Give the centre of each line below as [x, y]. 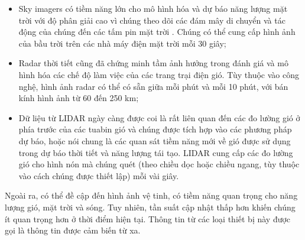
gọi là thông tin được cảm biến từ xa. [73, 230]
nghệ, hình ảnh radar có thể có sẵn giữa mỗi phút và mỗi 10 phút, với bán [153, 86]
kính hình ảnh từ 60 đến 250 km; [79, 98]
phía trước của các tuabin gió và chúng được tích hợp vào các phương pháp [155, 129]
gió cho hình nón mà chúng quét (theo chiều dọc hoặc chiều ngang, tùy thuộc [159, 164]
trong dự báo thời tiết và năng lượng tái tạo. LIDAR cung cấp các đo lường [156, 152]
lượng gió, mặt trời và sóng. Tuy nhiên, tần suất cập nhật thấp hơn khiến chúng [150, 207]
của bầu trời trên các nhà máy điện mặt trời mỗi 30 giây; [122, 43]
